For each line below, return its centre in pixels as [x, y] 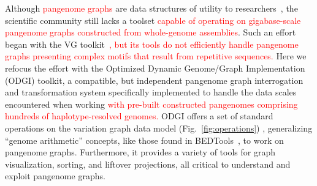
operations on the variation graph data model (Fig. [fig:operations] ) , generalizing [159, 128]
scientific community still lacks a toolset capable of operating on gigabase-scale [153, 20]
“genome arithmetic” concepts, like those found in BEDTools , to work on [144, 140]
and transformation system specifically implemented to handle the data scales [151, 92]
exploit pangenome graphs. [55, 176]
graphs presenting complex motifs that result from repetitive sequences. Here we [156, 56]
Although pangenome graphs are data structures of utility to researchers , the [151, 8]
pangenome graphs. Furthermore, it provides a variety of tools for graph [140, 152]
